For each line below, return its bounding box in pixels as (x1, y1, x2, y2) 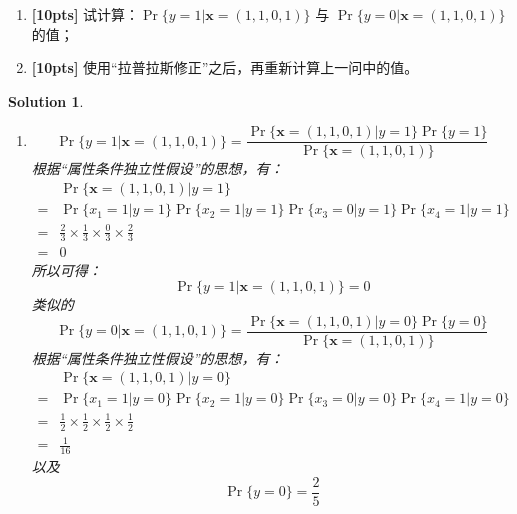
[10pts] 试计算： (31, 4, 140, 24)
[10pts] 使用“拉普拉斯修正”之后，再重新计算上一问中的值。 (31, 57, 419, 78)
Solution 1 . (8, 90, 84, 111)
